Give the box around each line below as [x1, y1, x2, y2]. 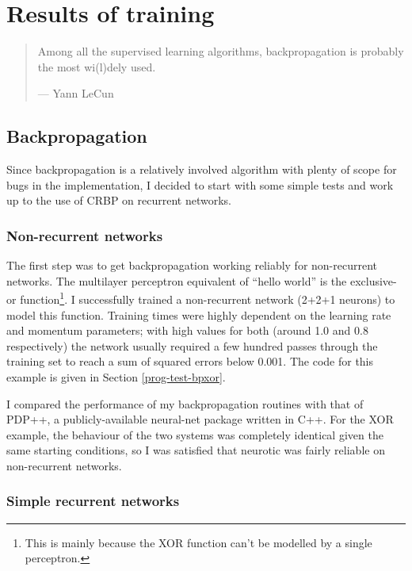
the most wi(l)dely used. [37, 58, 156, 75]
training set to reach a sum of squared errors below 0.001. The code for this [6, 353, 374, 370]
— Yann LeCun [37, 85, 114, 102]
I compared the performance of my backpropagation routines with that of [6, 395, 364, 412]
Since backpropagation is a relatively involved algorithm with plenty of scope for [6, 161, 397, 178]
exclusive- [349, 272, 397, 289]
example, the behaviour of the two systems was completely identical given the [6, 426, 383, 443]
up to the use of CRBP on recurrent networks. [6, 192, 231, 209]
